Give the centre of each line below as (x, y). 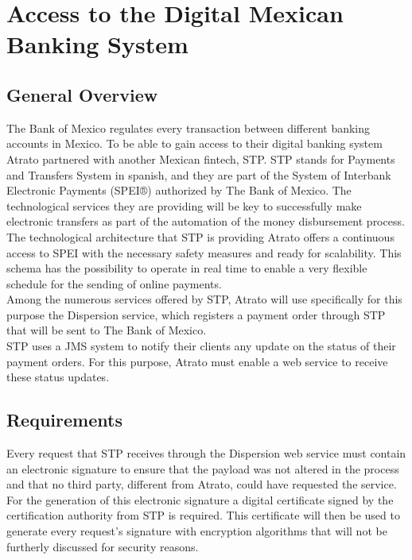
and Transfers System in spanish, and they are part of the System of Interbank (199, 174)
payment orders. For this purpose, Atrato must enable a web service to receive (197, 361)
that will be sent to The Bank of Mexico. (107, 330)
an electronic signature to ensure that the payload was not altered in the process (203, 468)
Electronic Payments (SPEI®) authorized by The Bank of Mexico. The (179, 190)
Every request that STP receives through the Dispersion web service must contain (206, 453)
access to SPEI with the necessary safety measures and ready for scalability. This (204, 252)
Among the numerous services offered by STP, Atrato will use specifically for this (204, 299)
